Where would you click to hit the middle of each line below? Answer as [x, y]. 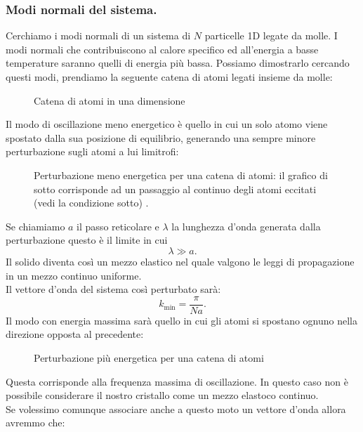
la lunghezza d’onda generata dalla [246, 226]
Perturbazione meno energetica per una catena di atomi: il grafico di [181, 175]
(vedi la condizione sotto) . [91, 203]
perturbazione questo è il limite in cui [87, 240]
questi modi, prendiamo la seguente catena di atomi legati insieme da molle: [169, 77]
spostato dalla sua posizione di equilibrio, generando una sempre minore [161, 137]
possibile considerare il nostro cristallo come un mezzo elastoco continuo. [162, 395]
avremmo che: [35, 423]
